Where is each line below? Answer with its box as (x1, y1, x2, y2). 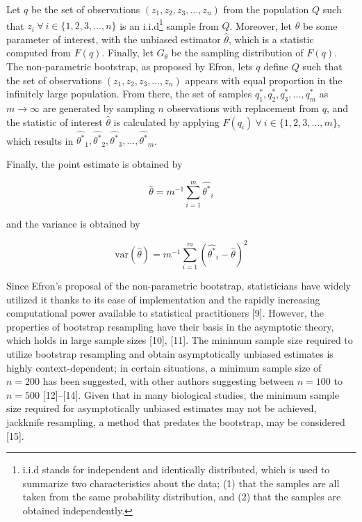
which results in (6, 133, 74, 148)
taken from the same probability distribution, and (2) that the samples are (22, 489, 341, 504)
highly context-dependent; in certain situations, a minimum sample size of (6, 360, 322, 374)
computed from (6, 45, 71, 60)
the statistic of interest (6, 114, 103, 129)
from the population (223, 2, 309, 16)
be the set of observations (31, 2, 140, 16)
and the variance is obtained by (6, 216, 140, 230)
